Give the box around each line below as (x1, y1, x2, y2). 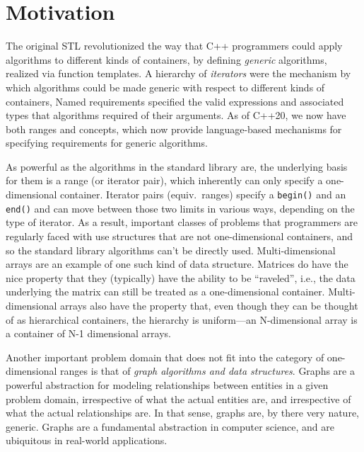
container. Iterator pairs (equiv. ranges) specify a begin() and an (60, 187, 346, 202)
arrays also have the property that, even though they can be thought (60, 298, 358, 312)
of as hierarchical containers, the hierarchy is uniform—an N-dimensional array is (6, 312, 358, 327)
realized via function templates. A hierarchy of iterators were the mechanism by (6, 66, 351, 81)
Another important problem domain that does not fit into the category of (6, 349, 324, 364)
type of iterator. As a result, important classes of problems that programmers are (6, 215, 358, 230)
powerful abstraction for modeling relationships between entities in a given (6, 377, 329, 392)
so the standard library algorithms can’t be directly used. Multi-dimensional (6, 242, 336, 257)
